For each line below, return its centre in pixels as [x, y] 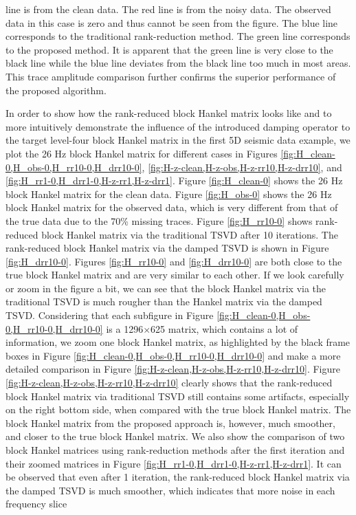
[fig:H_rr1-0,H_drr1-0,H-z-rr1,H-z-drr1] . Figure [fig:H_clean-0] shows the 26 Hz [174, 180]
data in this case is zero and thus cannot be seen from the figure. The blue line [172, 22]
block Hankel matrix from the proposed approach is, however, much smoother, [170, 423]
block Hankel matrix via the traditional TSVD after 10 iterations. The [190, 234]
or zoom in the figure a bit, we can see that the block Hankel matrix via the [166, 288]
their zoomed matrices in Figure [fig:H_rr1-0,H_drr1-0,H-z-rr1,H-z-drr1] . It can [174, 463]
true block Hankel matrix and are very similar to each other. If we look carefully [175, 275]
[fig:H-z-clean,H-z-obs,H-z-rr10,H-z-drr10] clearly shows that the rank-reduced [169, 383]
